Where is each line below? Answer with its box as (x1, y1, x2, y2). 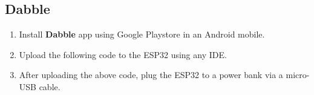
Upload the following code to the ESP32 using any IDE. (19, 48, 227, 61)
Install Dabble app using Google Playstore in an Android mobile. (19, 28, 265, 41)
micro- (286, 68, 310, 81)
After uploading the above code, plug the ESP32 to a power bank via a (19, 68, 283, 81)
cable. (39, 80, 61, 93)
